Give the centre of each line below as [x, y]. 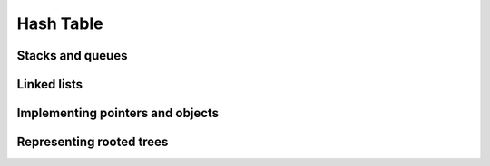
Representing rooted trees [93, 142]
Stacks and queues [72, 55]
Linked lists [50, 84]
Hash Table [60, 23]
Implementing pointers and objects [118, 113]
